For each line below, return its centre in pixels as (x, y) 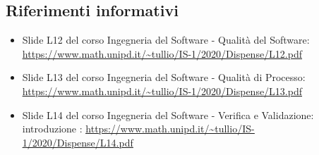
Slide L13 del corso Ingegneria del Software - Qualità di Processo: (164, 77)
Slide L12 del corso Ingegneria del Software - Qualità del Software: (166, 40)
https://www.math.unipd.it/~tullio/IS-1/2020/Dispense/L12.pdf (162, 53)
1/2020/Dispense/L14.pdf (78, 142)
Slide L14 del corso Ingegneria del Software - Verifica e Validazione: (168, 114)
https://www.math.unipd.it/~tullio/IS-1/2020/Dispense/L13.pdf (162, 91)
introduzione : (52, 129)
